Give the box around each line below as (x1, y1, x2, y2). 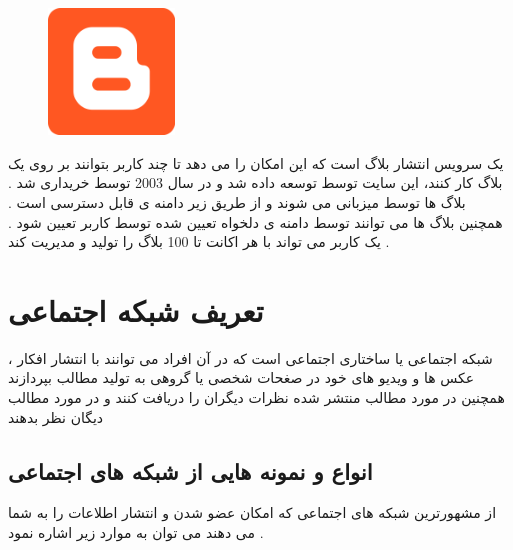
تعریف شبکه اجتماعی (8, 289, 264, 330)
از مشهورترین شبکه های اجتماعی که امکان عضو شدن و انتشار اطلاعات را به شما (8, 502, 497, 523)
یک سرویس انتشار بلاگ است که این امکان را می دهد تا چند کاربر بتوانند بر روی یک (8, 152, 504, 173)
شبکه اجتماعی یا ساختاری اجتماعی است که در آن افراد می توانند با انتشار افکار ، (8, 347, 493, 368)
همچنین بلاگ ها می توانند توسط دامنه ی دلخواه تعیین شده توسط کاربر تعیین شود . (8, 211, 503, 232)
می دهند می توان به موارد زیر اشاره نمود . (8, 522, 264, 543)
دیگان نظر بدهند (8, 406, 104, 427)
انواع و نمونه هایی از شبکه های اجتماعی (8, 455, 373, 486)
